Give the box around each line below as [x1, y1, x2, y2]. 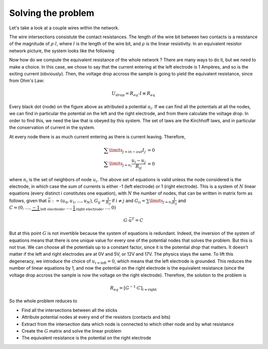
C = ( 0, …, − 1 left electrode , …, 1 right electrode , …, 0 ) [9, 205, 116, 212]
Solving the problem [9, 7, 94, 18]
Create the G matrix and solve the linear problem [21, 328, 122, 334]
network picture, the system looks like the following [9, 48, 115, 54]
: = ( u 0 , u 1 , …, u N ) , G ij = [52, 198, 105, 205]
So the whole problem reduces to [9, 298, 77, 304]
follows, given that [9, 198, 47, 204]
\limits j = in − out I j [108, 147, 146, 154]
